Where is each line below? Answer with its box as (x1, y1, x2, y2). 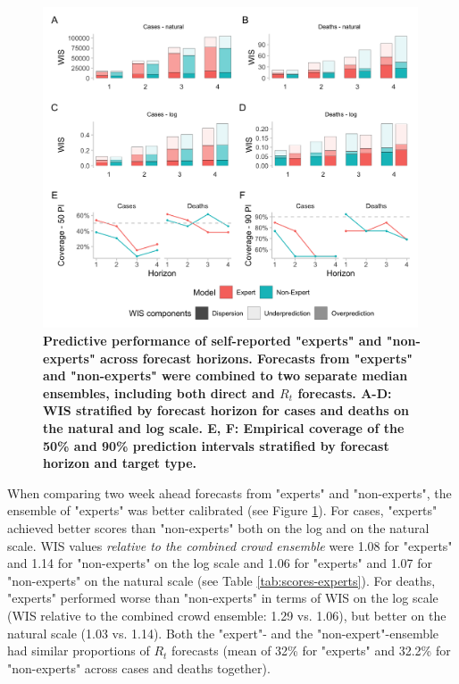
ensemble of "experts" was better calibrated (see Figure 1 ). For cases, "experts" (7, 501, 438, 520)
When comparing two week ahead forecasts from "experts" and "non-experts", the (7, 483, 452, 502)
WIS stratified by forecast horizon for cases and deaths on (43, 401, 409, 420)
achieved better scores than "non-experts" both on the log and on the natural (7, 519, 430, 538)
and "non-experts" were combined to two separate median (43, 366, 408, 385)
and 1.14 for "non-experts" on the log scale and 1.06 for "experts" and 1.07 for (7, 554, 432, 572)
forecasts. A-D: (297, 383, 392, 402)
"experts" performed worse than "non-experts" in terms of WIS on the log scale (7, 588, 438, 607)
